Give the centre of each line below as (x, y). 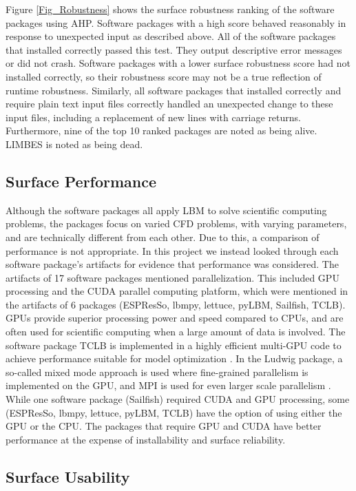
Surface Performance (81, 181)
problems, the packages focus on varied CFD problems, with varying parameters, (176, 223)
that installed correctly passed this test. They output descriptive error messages (174, 49)
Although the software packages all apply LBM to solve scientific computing (166, 210)
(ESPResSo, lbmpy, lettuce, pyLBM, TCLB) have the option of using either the (174, 412)
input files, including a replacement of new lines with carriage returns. (154, 117)
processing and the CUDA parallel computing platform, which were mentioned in (177, 291)
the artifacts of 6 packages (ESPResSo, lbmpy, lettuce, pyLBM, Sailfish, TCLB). (176, 304)
